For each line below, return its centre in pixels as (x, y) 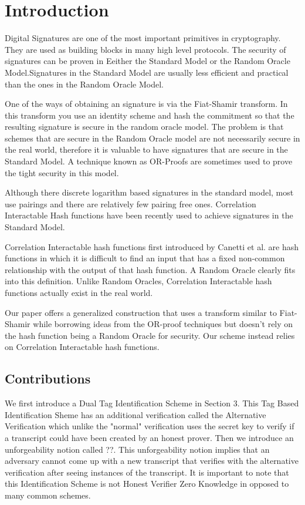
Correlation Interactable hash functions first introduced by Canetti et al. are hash (152, 246)
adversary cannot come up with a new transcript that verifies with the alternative (152, 461)
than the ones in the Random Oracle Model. (84, 84)
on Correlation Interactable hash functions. (82, 347)
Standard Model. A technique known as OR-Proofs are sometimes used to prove (149, 161)
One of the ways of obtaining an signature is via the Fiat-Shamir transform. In (146, 104)
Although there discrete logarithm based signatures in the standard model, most (149, 192)
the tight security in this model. (62, 172)
